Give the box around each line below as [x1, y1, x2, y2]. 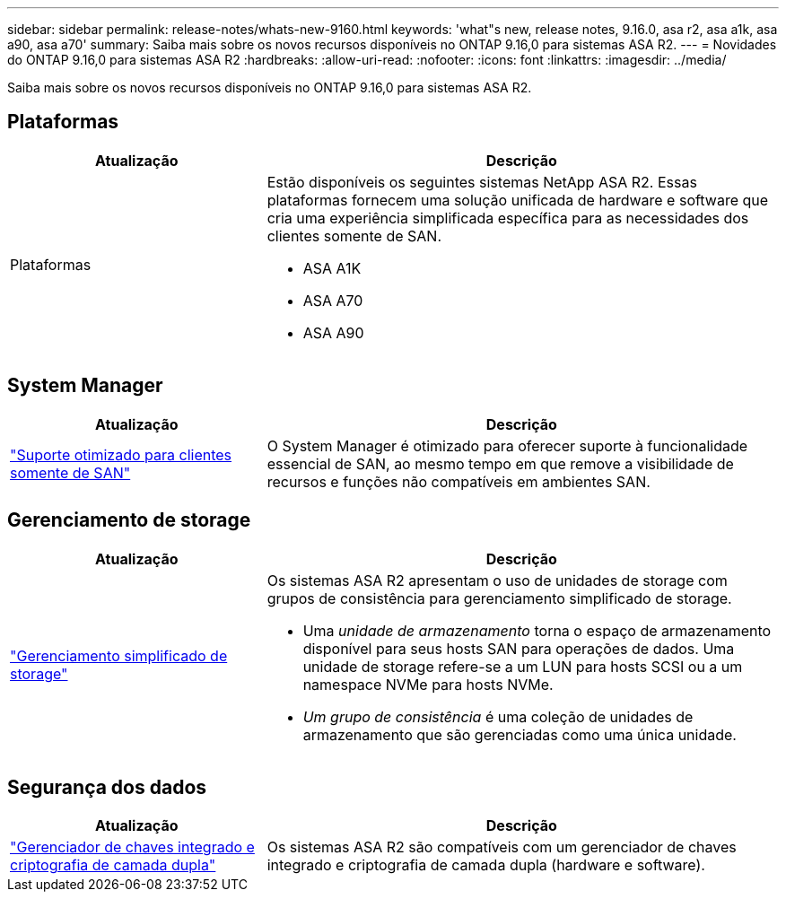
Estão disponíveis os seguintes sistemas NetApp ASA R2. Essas [266, 172, 697, 191]
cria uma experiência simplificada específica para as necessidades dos [266, 208, 749, 227]
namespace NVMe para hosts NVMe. [302, 675, 554, 694]
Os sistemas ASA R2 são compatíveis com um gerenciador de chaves [266, 838, 737, 857]
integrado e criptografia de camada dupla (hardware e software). [266, 856, 705, 875]
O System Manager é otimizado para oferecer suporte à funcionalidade [266, 436, 748, 455]
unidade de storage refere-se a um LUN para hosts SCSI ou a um [302, 657, 743, 676]
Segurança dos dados [7, 775, 207, 799]
